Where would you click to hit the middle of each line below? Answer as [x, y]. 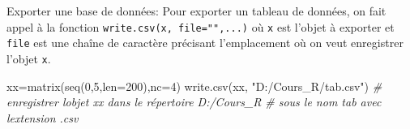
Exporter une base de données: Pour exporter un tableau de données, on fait [196, 11]
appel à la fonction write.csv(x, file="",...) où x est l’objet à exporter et [201, 26]
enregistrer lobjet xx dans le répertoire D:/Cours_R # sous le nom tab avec [194, 102]
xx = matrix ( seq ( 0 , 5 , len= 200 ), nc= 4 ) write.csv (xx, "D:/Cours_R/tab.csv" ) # [194, 86]
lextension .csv [43, 117]
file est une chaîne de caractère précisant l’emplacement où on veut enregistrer [205, 43]
